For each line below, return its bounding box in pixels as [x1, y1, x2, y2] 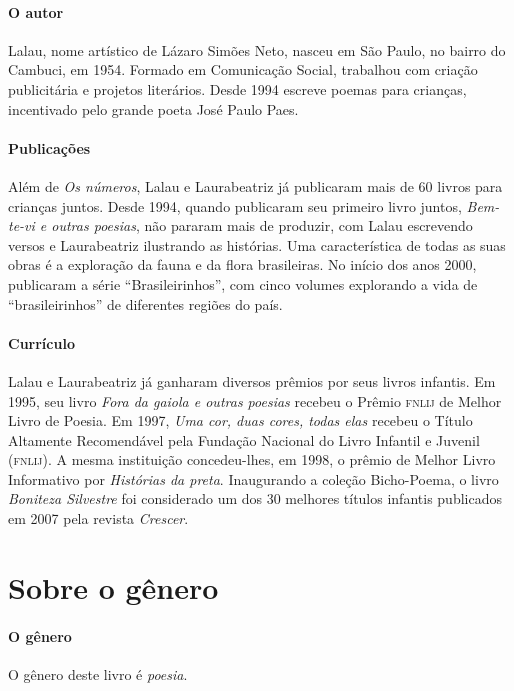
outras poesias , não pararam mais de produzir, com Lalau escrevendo [51, 215, 473, 236]
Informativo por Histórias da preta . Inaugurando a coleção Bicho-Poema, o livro [8, 468, 499, 489]
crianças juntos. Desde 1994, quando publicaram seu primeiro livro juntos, [8, 195, 462, 216]
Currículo [8, 332, 75, 353]
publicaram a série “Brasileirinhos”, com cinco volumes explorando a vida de [8, 273, 478, 294]
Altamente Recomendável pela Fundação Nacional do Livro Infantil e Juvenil [8, 429, 480, 450]
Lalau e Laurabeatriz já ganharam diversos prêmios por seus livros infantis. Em [8, 370, 496, 391]
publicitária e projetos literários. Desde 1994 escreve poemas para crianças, [8, 78, 467, 99]
